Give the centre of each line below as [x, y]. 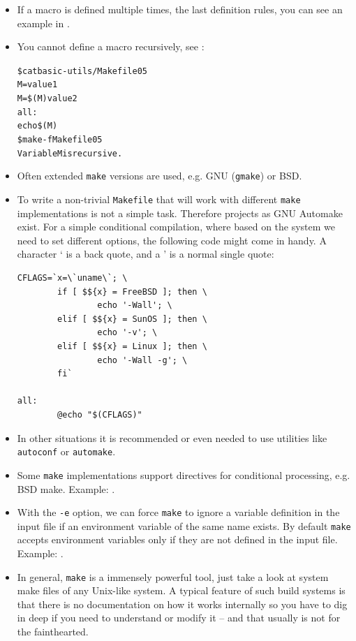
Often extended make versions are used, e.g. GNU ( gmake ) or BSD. [160, 176]
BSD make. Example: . [66, 488]
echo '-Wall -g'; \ [142, 360]
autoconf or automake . [66, 451]
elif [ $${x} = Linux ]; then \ [132, 347]
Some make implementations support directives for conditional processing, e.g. [184, 474]
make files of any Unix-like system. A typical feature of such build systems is [181, 590]
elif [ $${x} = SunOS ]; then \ [132, 319]
